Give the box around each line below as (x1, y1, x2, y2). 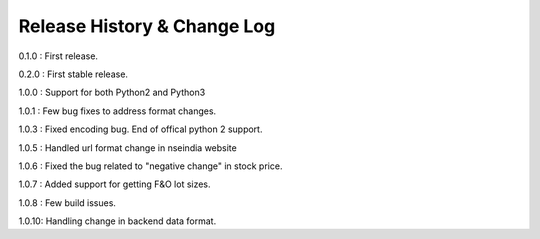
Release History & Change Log (18, 15, 276, 37)
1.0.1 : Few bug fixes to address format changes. (18, 105, 217, 117)
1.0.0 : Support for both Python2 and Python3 (18, 86, 206, 99)
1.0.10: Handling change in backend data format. (18, 215, 217, 227)
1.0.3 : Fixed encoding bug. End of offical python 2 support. (18, 123, 263, 135)
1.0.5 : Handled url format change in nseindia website (18, 141, 237, 154)
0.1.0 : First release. (18, 50, 99, 62)
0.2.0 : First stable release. (18, 68, 129, 80)
